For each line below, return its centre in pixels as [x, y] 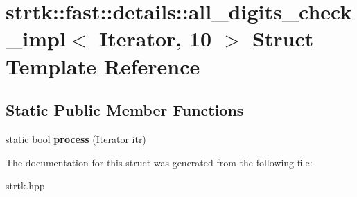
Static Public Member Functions [125, 110]
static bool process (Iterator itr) [76, 138]
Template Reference [103, 66]
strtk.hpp [25, 186]
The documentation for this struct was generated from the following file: [159, 162]
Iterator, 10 [155, 38]
